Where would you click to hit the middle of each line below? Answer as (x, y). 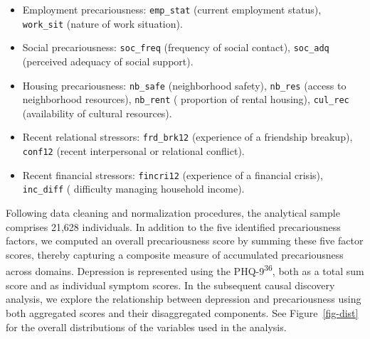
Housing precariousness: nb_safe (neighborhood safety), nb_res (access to (184, 85)
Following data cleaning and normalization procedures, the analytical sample (173, 213)
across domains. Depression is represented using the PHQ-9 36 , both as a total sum (185, 270)
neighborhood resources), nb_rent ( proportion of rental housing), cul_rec (186, 99)
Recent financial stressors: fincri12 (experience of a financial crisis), (173, 174)
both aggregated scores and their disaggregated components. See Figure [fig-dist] (182, 312)
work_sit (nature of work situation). (102, 23)
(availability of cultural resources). (97, 113)
